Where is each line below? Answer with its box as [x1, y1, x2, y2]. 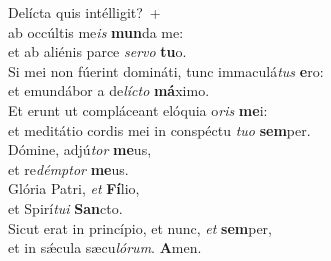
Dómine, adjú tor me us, [8, 139, 152, 160]
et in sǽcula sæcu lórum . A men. [8, 237, 202, 258]
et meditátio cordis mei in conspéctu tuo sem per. [8, 119, 311, 140]
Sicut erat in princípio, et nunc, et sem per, [8, 217, 272, 238]
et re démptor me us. [8, 158, 129, 179]
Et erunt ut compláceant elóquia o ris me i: [8, 99, 268, 120]
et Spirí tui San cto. [8, 197, 123, 218]
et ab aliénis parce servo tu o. [8, 41, 187, 62]
